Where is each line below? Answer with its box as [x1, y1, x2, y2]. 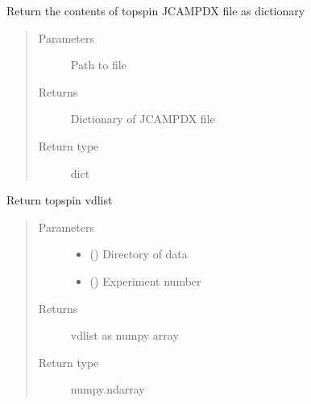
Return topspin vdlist [6, 192, 113, 208]
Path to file [70, 56, 126, 73]
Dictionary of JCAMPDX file [70, 110, 215, 127]
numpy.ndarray [70, 381, 145, 398]
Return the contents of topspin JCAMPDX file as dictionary [6, 2, 305, 19]
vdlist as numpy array [70, 327, 179, 344]
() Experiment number [89, 272, 201, 289]
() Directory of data [89, 245, 188, 262]
